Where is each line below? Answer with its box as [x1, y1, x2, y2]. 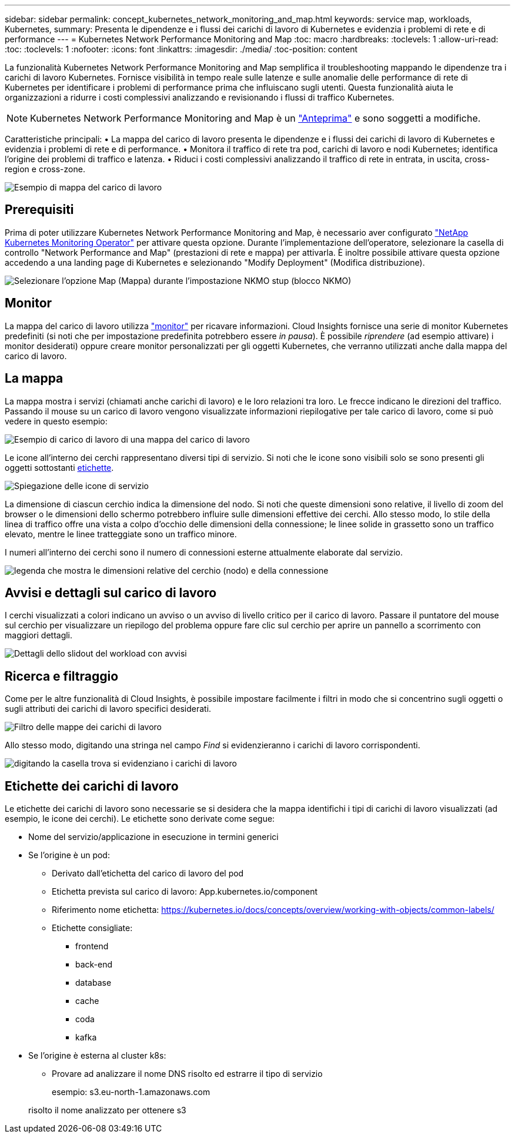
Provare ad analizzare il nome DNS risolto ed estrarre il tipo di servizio [52, 1069, 323, 1079]
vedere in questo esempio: [5, 416, 108, 426]
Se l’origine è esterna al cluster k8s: [28, 1050, 166, 1061]
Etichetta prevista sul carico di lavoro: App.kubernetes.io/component [52, 886, 318, 897]
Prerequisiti [5, 202, 74, 217]
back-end [75, 959, 113, 970]
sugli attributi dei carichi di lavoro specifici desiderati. [5, 704, 212, 714]
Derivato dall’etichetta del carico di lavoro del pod [52, 868, 244, 879]
